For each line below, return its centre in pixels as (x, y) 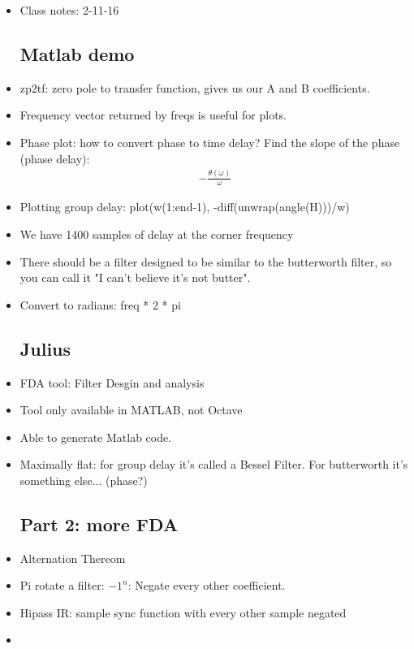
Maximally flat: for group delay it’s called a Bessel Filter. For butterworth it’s (214, 464)
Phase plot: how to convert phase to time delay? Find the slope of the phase (210, 142)
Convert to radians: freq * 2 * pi (100, 304)
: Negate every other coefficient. (207, 585)
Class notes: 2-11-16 (69, 10)
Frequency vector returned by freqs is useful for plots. (153, 115)
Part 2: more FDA (99, 524)
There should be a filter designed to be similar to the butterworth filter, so (206, 261)
